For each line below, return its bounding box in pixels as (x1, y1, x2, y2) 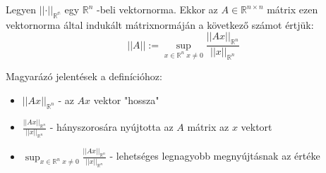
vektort (241, 120, 272, 134)
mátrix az (187, 120, 229, 134)
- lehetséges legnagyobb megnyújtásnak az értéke (109, 148, 320, 163)
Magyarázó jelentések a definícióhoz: (6, 69, 162, 84)
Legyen (6, 2, 36, 16)
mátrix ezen (267, 2, 318, 16)
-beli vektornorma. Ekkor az (97, 2, 218, 16)
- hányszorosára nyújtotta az (49, 120, 174, 134)
